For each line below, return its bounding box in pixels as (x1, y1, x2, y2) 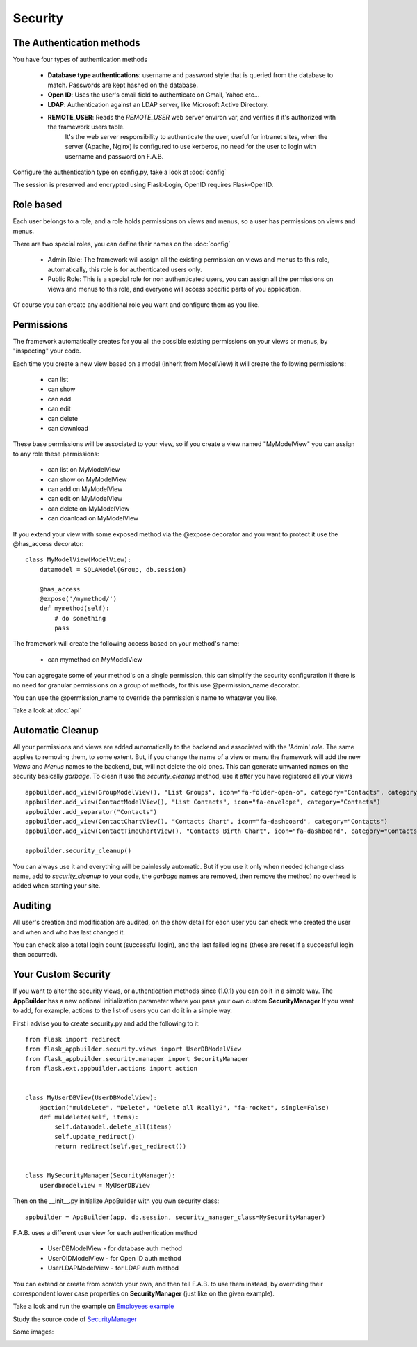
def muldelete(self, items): (39, 1113, 139, 1122)
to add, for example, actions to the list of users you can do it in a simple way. (13, 1006, 233, 1015)
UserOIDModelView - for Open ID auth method (47, 1254, 181, 1262)
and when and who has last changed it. (13, 927, 125, 936)
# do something (54, 614, 106, 622)
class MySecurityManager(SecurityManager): (25, 1172, 176, 1179)
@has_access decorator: (13, 539, 84, 548)
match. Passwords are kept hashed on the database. (47, 81, 198, 89)
